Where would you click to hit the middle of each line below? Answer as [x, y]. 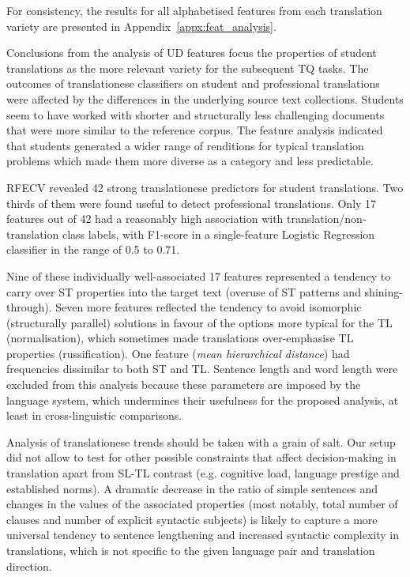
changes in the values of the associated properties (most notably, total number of [202, 504]
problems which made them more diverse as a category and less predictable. [190, 161]
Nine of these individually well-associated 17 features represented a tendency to [199, 275]
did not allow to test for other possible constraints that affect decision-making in [201, 457]
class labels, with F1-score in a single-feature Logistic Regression [218, 234]
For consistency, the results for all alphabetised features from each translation [194, 10]
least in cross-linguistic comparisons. [94, 415]
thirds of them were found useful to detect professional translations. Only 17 [192, 203]
